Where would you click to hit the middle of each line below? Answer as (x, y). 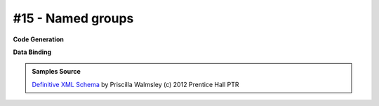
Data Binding (32, 52)
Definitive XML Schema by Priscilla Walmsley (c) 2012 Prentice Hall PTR (135, 84)
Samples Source (56, 72)
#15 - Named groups (73, 18)
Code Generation (39, 39)
